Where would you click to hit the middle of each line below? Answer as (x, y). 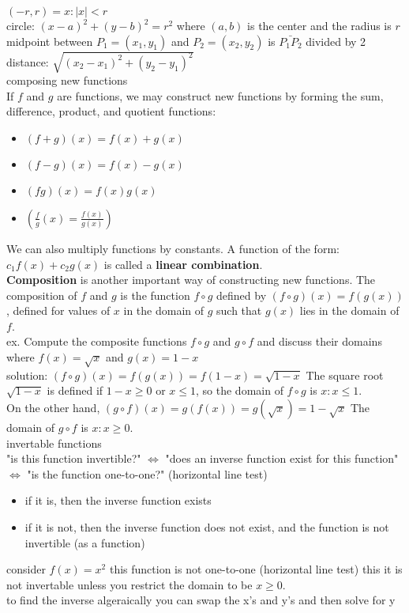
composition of (42, 295)
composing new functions (67, 80)
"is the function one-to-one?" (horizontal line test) (147, 473)
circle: (21, 25)
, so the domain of (240, 390)
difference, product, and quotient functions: (111, 111)
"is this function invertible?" (74, 458)
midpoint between (50, 41)
